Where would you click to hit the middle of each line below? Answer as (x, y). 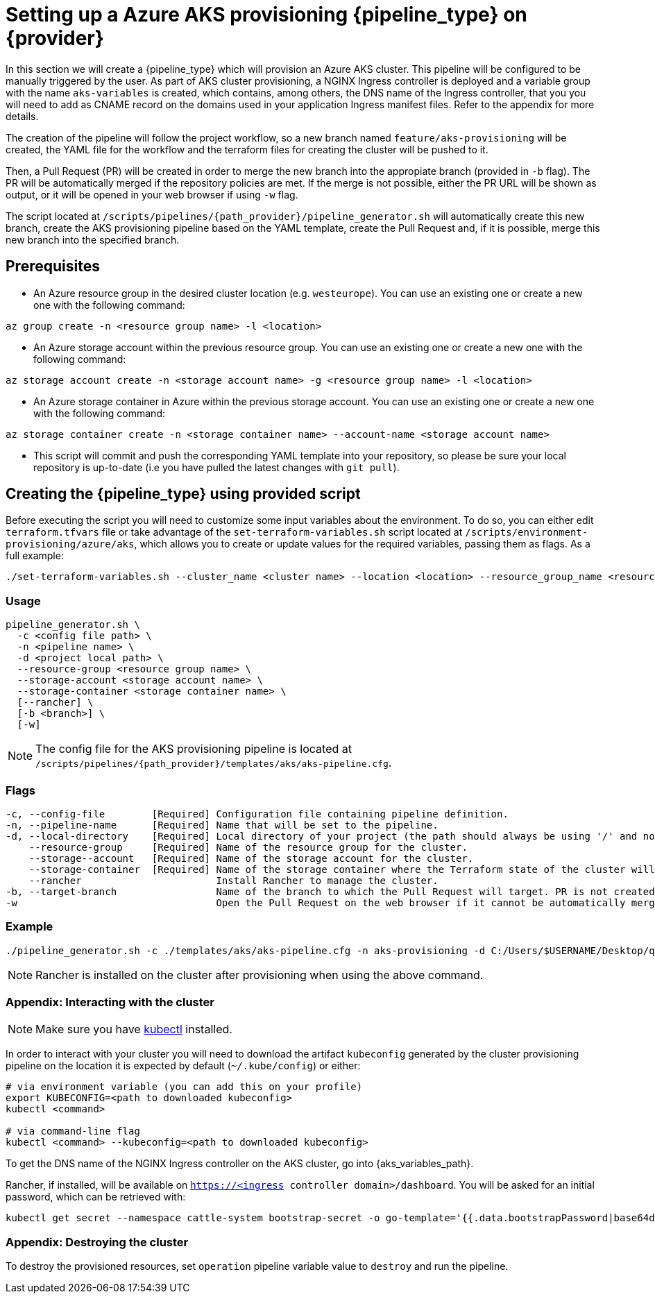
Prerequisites (53, 266)
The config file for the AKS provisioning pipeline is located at (194, 749)
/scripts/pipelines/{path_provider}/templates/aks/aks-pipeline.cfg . (214, 763)
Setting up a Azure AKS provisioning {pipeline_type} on (266, 15)
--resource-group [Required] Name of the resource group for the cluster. (248, 847)
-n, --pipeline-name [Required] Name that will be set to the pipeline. (222, 825)
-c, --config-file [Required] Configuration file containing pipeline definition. (257, 814)
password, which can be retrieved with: (96, 1197)
